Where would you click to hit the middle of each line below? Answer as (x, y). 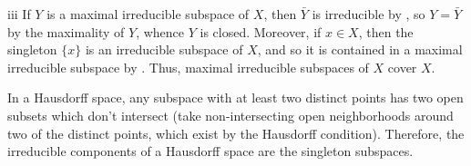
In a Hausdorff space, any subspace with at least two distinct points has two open (235, 98)
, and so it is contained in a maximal (360, 49)
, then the (386, 31)
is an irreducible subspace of (164, 49)
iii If (19, 14)
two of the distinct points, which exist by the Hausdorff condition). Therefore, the (236, 133)
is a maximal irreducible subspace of (148, 14)
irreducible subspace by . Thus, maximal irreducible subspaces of (188, 67)
